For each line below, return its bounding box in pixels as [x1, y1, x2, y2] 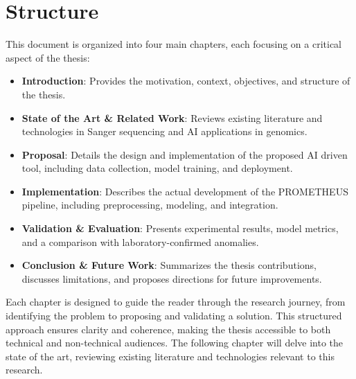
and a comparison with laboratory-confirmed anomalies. [21, 234, 259, 249]
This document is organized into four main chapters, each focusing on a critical [6, 37, 342, 51]
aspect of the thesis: [6, 50, 90, 64]
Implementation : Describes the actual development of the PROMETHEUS [21, 184, 348, 198]
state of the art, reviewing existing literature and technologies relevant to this [6, 349, 335, 363]
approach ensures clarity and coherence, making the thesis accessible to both [6, 321, 331, 336]
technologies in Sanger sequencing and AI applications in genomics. [21, 124, 308, 139]
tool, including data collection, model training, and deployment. [21, 161, 293, 175]
